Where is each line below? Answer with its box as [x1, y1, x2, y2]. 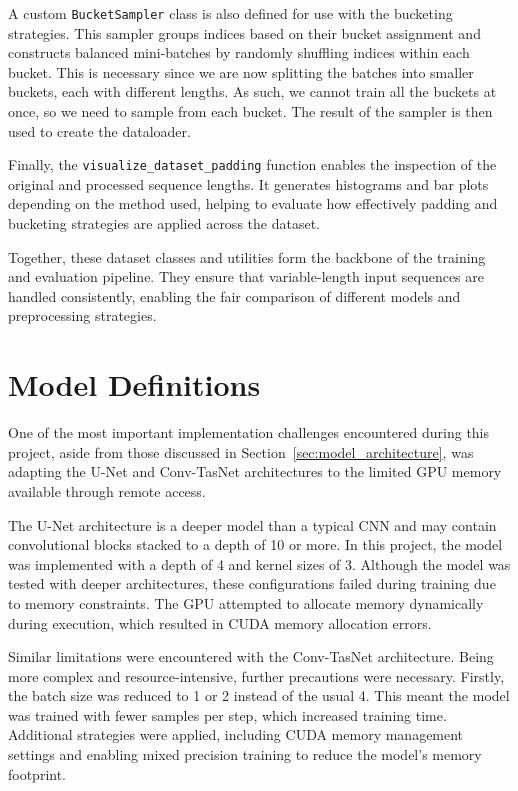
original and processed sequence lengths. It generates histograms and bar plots [8, 173, 489, 194]
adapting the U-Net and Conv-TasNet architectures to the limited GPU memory [8, 461, 502, 482]
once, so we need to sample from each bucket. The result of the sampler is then [8, 101, 493, 122]
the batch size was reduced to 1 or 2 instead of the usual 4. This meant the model [8, 685, 510, 706]
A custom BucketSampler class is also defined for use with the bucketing [8, 3, 453, 23]
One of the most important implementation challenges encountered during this [8, 422, 490, 443]
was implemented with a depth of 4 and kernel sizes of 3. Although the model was [8, 553, 511, 574]
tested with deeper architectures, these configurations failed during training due [8, 573, 496, 594]
